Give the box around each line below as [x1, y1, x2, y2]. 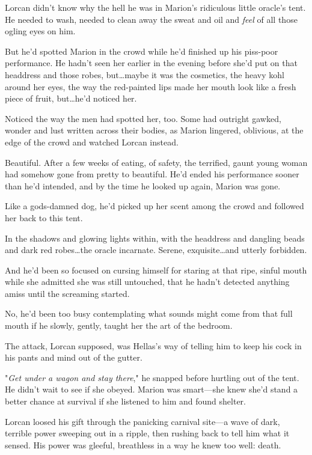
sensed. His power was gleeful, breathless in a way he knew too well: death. [5, 438, 281, 451]
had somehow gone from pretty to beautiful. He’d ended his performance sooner [5, 168, 299, 180]
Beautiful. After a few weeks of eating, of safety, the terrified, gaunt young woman [5, 156, 308, 168]
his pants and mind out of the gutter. [5, 351, 142, 364]
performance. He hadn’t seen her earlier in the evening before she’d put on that [5, 56, 298, 69]
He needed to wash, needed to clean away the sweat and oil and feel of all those [5, 13, 298, 25]
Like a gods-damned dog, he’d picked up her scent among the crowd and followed [5, 200, 304, 212]
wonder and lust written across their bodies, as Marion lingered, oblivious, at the [5, 124, 304, 136]
